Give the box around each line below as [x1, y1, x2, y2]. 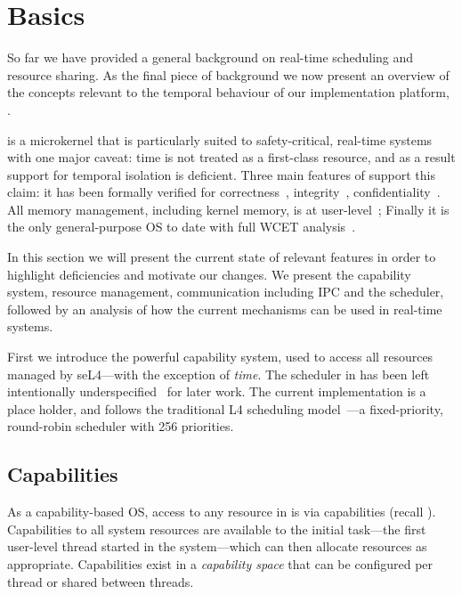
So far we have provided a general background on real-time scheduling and [7, 48, 414, 67]
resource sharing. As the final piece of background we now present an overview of [7, 65, 450, 84]
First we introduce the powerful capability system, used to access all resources [7, 347, 434, 366]
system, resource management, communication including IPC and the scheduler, [7, 282, 444, 301]
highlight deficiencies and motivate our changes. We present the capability [7, 264, 411, 283]
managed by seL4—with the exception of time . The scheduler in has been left [7, 364, 430, 383]
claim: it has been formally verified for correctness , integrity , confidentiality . [7, 183, 441, 201]
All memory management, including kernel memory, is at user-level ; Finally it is [7, 199, 450, 218]
